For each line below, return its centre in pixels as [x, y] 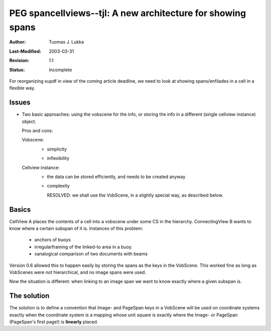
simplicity [57, 149]
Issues [20, 103]
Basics [20, 209]
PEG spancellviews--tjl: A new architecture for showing [127, 13]
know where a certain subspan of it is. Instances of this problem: [76, 229]
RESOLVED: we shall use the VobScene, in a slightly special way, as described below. [135, 195]
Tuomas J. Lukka [66, 42]
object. [29, 121]
